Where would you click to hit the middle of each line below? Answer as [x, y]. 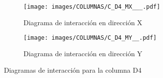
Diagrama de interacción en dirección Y [83, 53]
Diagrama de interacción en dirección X [83, 22]
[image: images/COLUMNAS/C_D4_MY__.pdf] [90, 38]
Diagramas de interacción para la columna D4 [73, 70]
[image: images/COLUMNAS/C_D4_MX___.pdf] [92, 7]
